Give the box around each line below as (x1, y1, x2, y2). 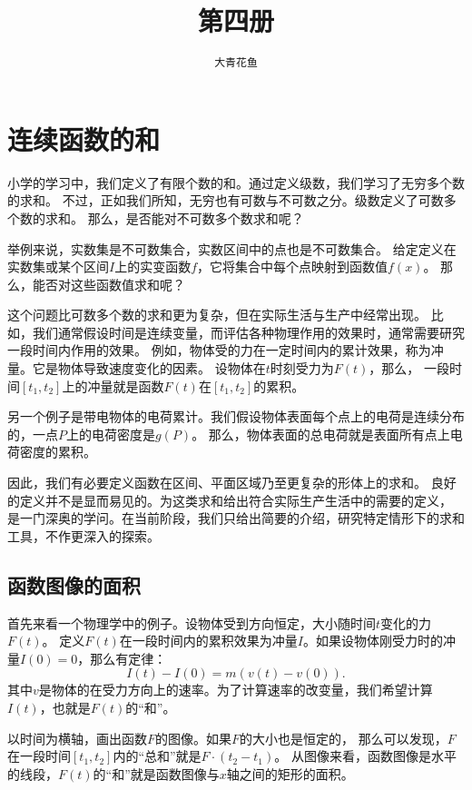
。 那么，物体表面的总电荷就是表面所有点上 (192, 424, 450, 443)
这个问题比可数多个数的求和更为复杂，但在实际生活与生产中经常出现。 (7, 305, 427, 324)
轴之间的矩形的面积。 (226, 764, 354, 783)
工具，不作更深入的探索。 (7, 526, 160, 545)
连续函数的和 (7, 120, 161, 157)
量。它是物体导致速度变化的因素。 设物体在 (7, 359, 266, 378)
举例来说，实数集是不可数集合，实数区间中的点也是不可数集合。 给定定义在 (7, 239, 457, 258)
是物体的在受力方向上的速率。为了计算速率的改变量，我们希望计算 (38, 680, 433, 699)
